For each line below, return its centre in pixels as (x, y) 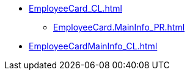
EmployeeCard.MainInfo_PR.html (119, 27)
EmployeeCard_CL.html (75, 8)
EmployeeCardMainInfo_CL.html (93, 46)
